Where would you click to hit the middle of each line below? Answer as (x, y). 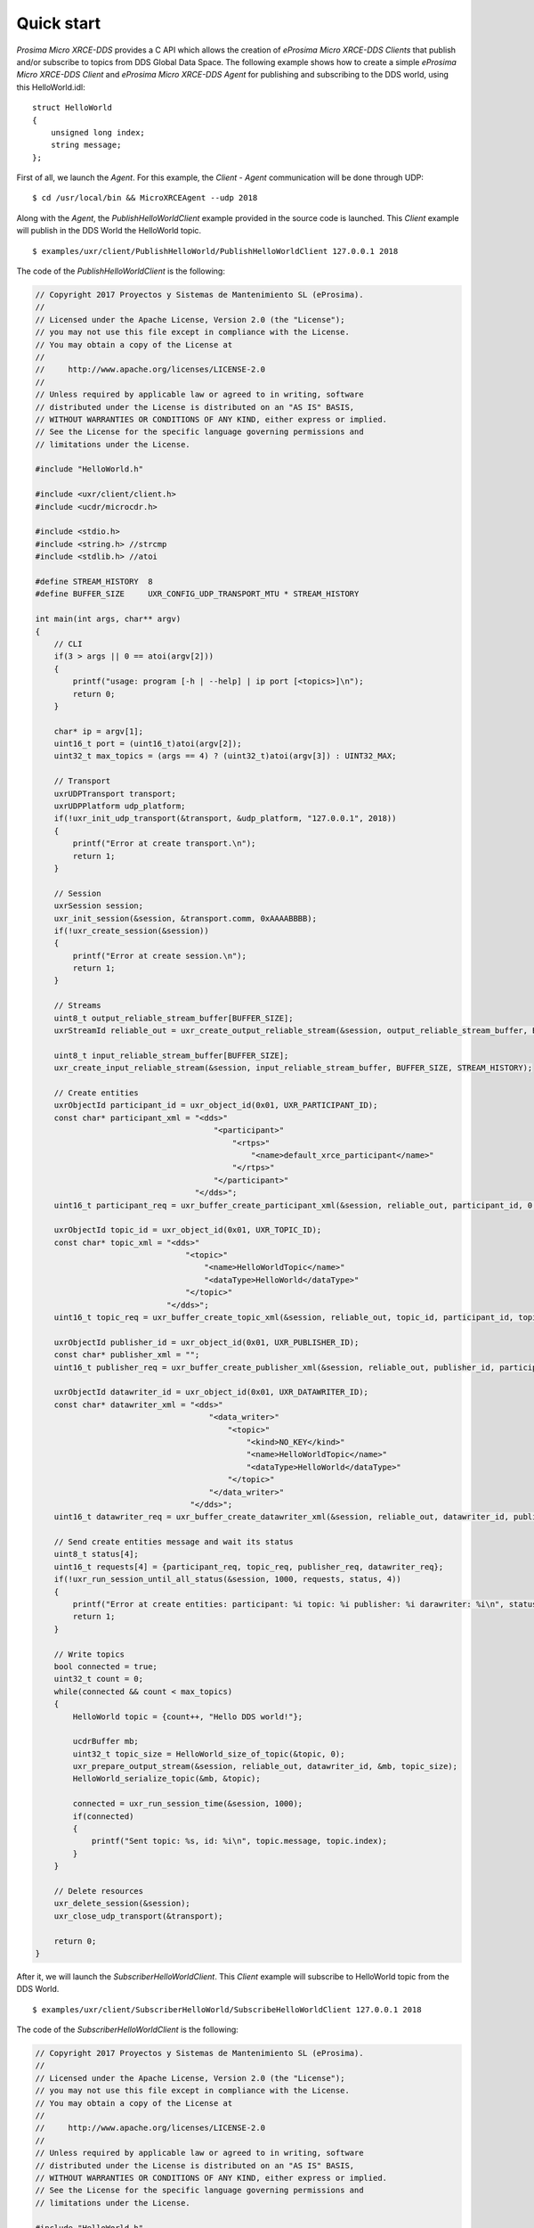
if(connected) (103, 1816)
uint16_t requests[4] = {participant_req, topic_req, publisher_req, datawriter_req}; (249, 1567)
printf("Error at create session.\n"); (159, 955)
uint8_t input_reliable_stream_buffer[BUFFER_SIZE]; (171, 1055)
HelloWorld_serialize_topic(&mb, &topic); (167, 1779)
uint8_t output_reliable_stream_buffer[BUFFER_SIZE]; (174, 1018)
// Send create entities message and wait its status (174, 1542)
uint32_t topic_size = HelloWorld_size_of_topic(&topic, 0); (209, 1754)
